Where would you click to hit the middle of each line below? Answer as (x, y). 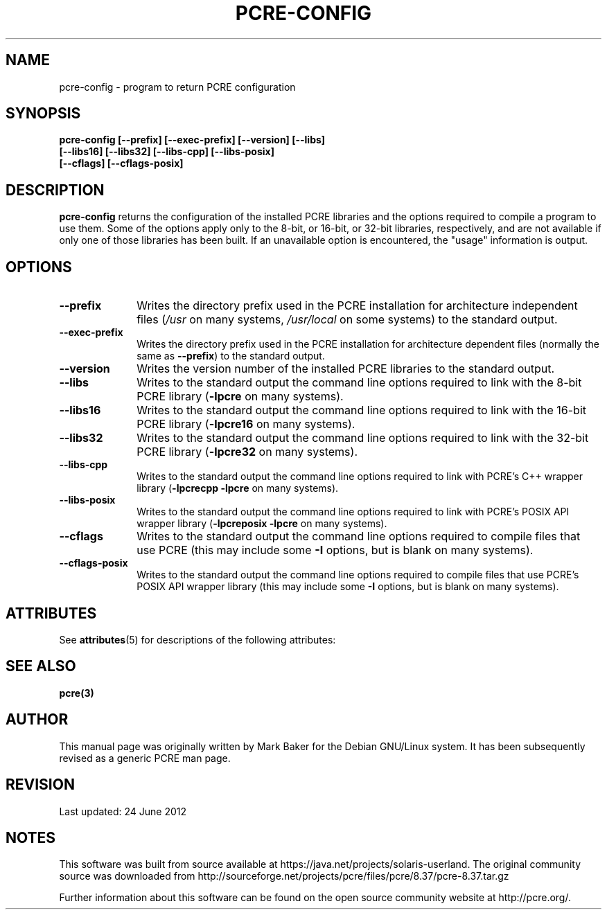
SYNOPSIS (43, 114)
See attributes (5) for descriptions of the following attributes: (197, 639)
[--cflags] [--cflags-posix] (121, 163)
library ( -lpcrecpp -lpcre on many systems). (238, 488)
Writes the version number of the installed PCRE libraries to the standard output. (346, 369)
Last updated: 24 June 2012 (123, 811)
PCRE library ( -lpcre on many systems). (240, 397)
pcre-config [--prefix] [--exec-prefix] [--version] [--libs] (192, 140)
